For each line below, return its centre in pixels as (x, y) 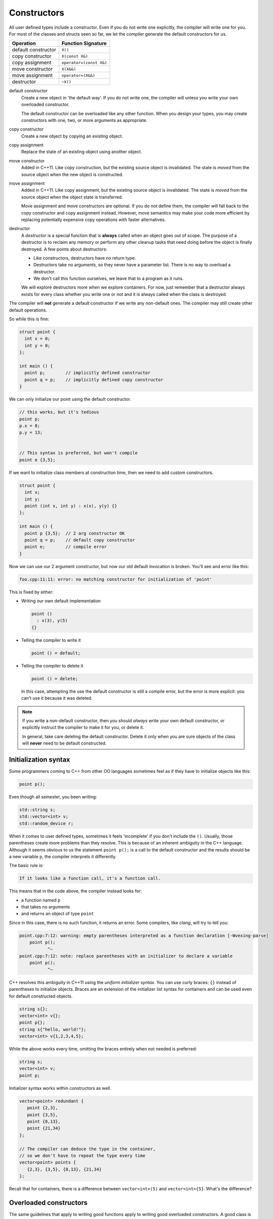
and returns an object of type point (58, 914)
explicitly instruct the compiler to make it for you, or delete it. (83, 727)
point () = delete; (55, 678)
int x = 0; (38, 339)
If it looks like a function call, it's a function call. (90, 878)
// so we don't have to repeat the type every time (82, 1155)
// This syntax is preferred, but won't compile (78, 453)
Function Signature (84, 43)
